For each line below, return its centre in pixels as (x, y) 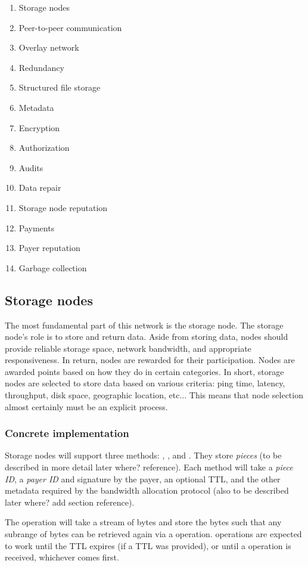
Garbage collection (53, 267)
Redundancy (41, 67)
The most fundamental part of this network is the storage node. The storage (144, 325)
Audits (31, 167)
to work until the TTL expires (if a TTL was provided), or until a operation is (148, 545)
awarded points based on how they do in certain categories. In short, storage (144, 371)
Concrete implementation (67, 433)
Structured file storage (60, 87)
